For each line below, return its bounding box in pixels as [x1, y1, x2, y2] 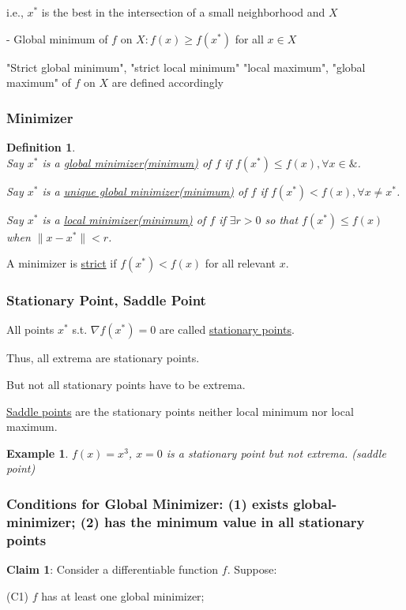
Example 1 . [6, 444, 69, 461]
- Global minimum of [6, 30, 108, 47]
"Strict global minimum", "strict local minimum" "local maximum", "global [6, 58, 366, 75]
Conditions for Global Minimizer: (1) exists [6, 493, 288, 513]
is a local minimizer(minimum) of [42, 211, 206, 227]
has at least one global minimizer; [41, 587, 205, 604]
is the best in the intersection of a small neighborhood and [41, 4, 325, 20]
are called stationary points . [159, 321, 295, 338]
